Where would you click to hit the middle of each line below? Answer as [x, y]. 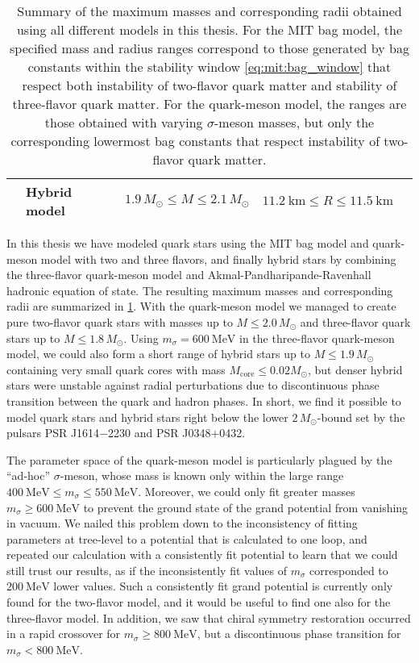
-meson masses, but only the [295, 122]
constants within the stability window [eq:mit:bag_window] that [209, 67]
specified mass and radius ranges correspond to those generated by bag [209, 48]
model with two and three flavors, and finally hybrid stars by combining [218, 259]
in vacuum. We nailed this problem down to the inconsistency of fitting [182, 523]
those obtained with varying [124, 122]
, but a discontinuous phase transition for [299, 634]
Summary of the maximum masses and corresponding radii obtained [209, 11]
